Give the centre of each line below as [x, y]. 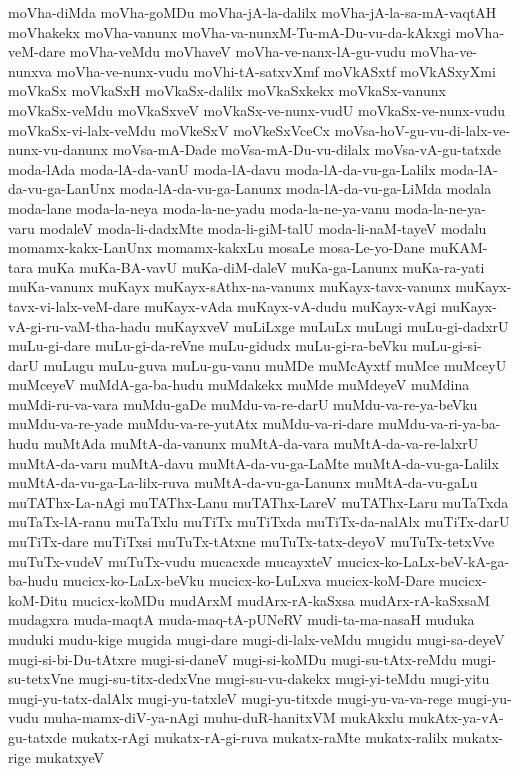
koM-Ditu [38, 599]
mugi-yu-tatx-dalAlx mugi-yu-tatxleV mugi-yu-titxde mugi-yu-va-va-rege [230, 697]
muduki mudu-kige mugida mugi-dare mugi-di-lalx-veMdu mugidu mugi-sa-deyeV [256, 639]
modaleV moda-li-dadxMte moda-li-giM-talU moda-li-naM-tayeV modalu [263, 227]
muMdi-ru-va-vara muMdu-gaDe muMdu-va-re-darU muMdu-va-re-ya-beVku [243, 403]
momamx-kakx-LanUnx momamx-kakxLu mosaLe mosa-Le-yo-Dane [216, 247]
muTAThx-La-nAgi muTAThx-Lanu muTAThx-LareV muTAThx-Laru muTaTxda [258, 501]
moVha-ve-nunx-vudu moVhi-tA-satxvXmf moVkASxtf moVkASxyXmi [276, 70]
